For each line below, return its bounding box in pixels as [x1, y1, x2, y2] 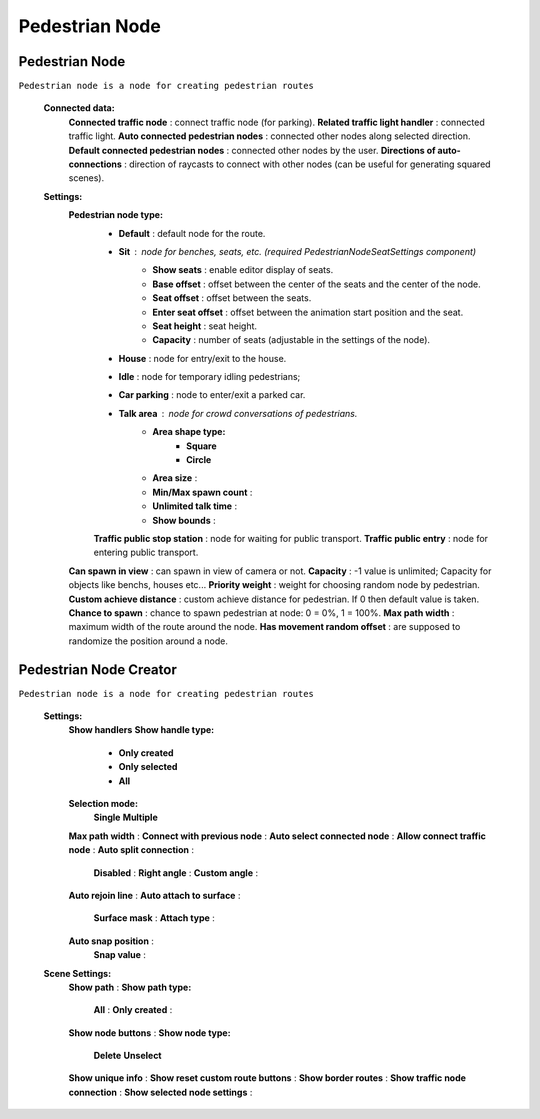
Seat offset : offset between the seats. [152, 292, 312, 304]
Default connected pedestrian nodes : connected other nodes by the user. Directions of [68, 144, 436, 156]
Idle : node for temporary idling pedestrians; [118, 371, 301, 383]
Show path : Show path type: [68, 981, 192, 993]
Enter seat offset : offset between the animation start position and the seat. [152, 306, 464, 318]
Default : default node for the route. [118, 227, 266, 239]
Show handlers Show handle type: [68, 724, 215, 736]
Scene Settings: [43, 967, 112, 979]
